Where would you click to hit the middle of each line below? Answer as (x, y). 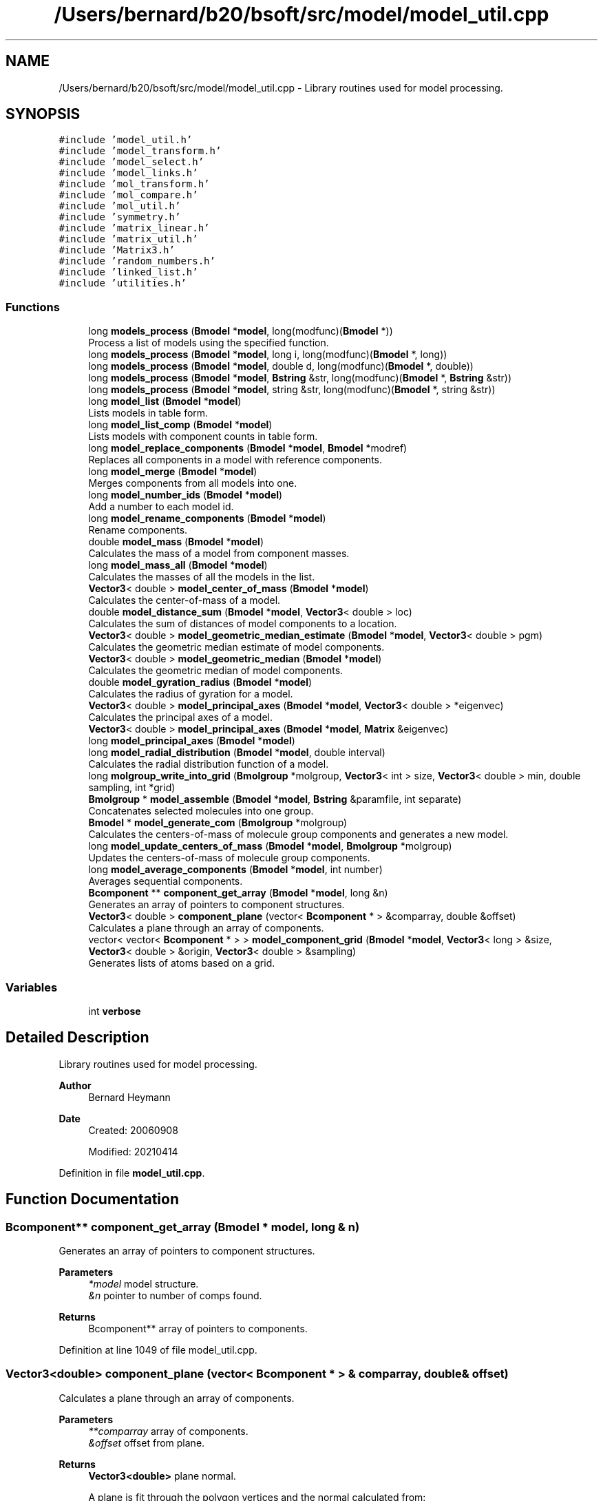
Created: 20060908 (133, 1130)
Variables (32, 987)
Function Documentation (92, 1199)
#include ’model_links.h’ (128, 173)
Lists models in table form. (148, 413)
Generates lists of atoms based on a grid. (182, 963)
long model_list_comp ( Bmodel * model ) (180, 425)
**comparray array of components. (168, 1431)
